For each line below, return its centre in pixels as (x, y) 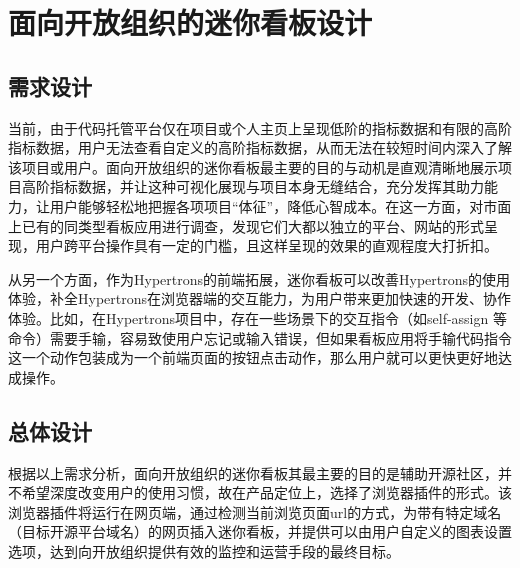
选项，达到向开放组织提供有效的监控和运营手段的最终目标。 (204, 550)
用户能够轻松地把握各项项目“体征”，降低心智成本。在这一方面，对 (266, 205)
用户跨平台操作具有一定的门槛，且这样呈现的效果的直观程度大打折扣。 (266, 245)
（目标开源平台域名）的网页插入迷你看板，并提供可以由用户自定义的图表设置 (260, 531)
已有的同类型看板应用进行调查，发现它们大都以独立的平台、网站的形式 (252, 225)
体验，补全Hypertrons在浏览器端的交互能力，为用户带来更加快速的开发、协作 (260, 298)
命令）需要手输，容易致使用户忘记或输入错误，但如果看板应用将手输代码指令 (260, 337)
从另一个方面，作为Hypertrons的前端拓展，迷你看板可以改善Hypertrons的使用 (259, 278)
